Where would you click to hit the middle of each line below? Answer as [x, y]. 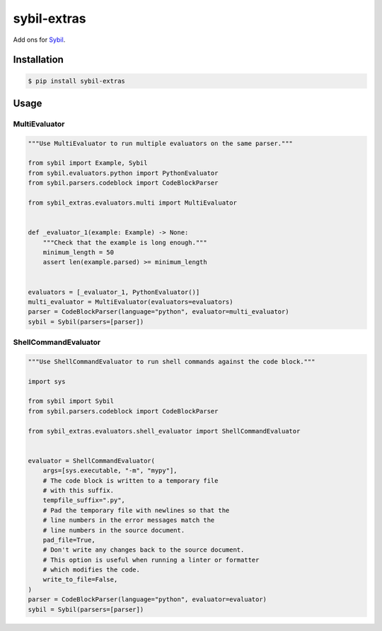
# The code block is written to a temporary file [131, 481]
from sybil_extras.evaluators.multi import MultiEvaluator [132, 203]
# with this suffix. [79, 490]
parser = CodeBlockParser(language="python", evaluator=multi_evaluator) [158, 312]
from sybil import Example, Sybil [88, 163]
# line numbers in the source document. [114, 530]
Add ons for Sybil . [39, 40]
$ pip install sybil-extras [76, 81]
